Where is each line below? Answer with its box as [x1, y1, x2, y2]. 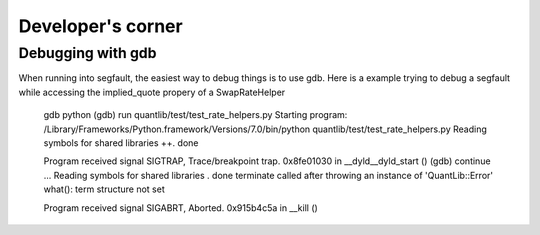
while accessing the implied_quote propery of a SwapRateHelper [18, 86, 286, 98]
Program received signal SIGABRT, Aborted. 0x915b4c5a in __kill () [43, 201, 319, 214]
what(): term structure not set [43, 183, 165, 195]
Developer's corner [18, 15, 184, 37]
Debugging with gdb [18, 44, 157, 62]
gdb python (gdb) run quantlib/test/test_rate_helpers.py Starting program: [43, 109, 348, 121]
